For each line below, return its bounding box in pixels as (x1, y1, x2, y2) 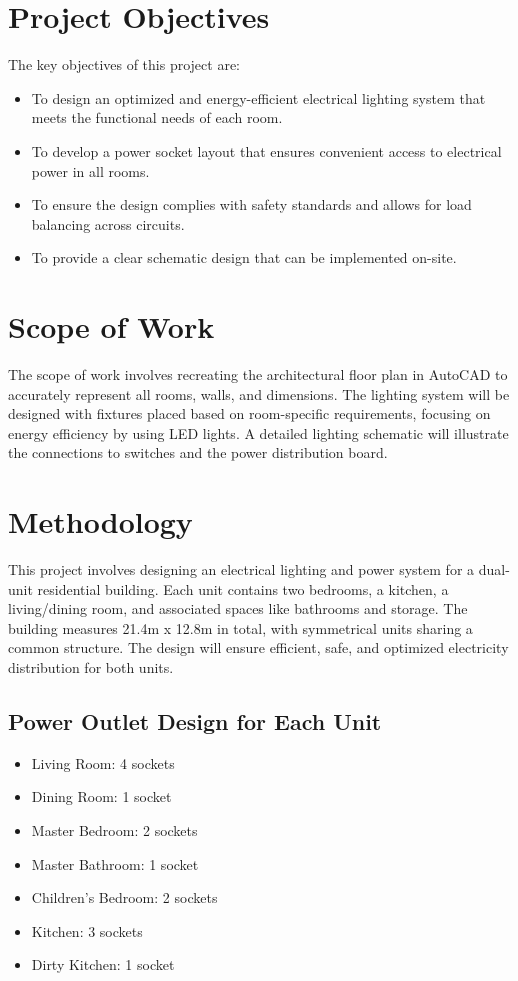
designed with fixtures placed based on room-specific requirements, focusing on (8, 403, 491, 424)
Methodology (8, 501, 193, 542)
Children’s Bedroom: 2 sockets (31, 887, 218, 908)
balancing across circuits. (31, 213, 185, 234)
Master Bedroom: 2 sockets (31, 820, 198, 841)
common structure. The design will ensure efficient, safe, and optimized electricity (8, 637, 509, 658)
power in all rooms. (31, 160, 150, 181)
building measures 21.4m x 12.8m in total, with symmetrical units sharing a (8, 617, 473, 638)
